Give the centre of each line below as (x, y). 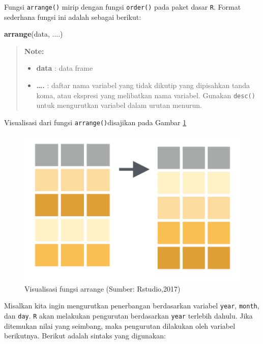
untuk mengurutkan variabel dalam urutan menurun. (119, 105)
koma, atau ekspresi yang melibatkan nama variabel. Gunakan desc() (146, 95)
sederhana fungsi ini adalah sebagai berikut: (73, 17)
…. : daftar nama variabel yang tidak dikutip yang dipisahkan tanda (143, 85)
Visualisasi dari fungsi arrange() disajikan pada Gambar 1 (95, 122)
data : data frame (65, 68)
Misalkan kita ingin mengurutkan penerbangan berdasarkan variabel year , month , (132, 306)
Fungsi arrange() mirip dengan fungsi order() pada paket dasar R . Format (123, 7)
